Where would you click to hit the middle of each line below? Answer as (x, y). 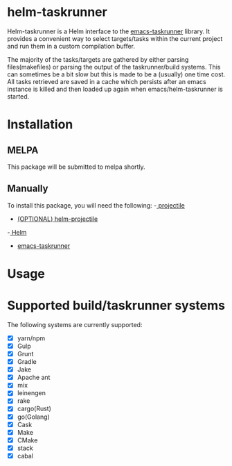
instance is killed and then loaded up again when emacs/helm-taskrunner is (115, 89)
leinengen (32, 393)
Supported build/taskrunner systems (116, 306)
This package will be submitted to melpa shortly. (76, 167)
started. (18, 96)
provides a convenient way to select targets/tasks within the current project (115, 38)
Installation (40, 125)
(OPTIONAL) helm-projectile (57, 219)
